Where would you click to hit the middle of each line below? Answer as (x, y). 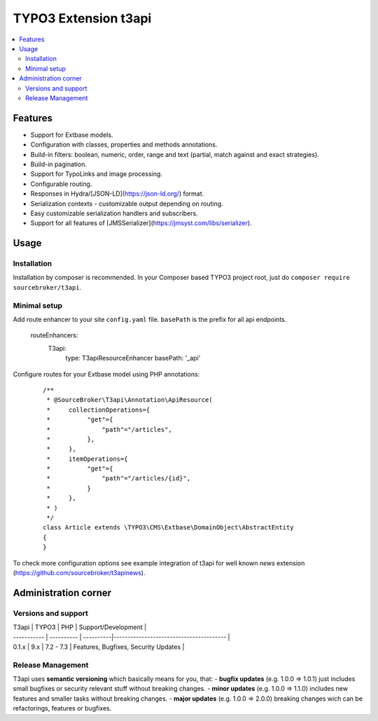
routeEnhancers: (54, 335)
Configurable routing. (61, 184)
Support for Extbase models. (72, 135)
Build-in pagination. (59, 164)
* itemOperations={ (87, 459)
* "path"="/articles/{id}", (119, 478)
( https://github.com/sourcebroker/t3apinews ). (79, 572)
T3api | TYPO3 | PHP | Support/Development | (80, 627)
